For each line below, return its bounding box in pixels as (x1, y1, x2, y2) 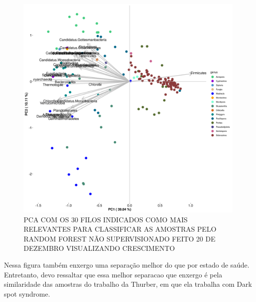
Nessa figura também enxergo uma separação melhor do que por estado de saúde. (4, 259, 250, 270)
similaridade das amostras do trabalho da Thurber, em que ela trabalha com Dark (4, 279, 252, 289)
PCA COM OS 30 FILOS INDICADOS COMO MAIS (24, 214, 188, 224)
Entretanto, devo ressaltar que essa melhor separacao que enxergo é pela (4, 269, 223, 279)
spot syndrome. (4, 288, 50, 299)
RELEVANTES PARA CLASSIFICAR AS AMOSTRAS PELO (24, 224, 217, 234)
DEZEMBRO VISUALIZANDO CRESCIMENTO (24, 243, 175, 253)
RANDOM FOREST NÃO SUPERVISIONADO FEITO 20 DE (24, 233, 216, 243)
